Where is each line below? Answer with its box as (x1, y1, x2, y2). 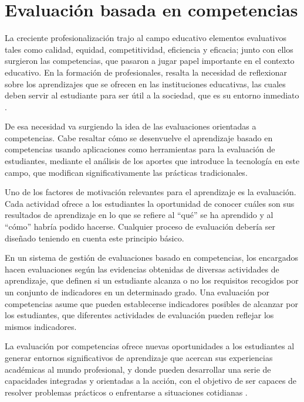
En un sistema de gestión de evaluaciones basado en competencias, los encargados (5, 251, 299, 264)
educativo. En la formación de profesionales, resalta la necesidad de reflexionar (5, 66, 287, 78)
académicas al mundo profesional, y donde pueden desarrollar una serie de (5, 363, 271, 375)
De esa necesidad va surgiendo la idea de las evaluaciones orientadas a (5, 120, 256, 132)
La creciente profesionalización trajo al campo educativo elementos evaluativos (5, 32, 287, 44)
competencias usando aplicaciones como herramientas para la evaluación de (5, 143, 275, 155)
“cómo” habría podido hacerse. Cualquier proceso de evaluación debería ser (5, 220, 275, 233)
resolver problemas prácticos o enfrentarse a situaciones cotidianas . (5, 386, 248, 398)
